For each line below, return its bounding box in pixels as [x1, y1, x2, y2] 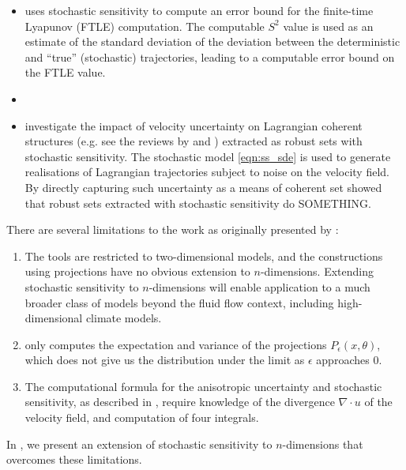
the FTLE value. [24, 64, 106, 81]
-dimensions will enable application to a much [148, 278, 370, 295]
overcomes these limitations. [6, 451, 142, 468]
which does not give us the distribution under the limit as [24, 352, 305, 368]
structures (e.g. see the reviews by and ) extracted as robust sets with [24, 133, 363, 149]
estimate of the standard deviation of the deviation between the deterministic [24, 33, 400, 50]
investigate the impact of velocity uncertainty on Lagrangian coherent [24, 117, 363, 133]
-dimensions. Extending [260, 263, 374, 280]
